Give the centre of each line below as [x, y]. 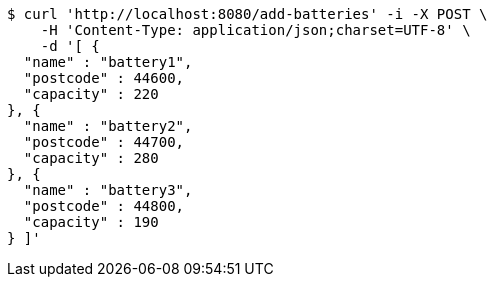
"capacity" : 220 [91, 94]
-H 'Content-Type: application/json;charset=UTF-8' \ [255, 30]
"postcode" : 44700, [104, 142]
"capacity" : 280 [91, 158]
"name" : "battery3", [108, 190]
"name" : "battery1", [108, 62]
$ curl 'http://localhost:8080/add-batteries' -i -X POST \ [247, 14]
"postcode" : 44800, [104, 206]
